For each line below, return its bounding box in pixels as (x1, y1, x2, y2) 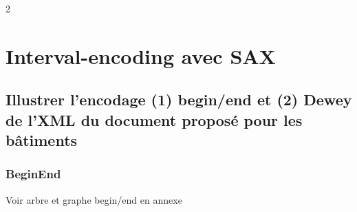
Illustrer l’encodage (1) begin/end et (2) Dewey (6, 89, 352, 110)
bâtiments (6, 129, 78, 151)
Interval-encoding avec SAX (6, 41, 276, 70)
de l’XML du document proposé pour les (6, 109, 303, 130)
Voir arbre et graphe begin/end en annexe (6, 192, 182, 206)
